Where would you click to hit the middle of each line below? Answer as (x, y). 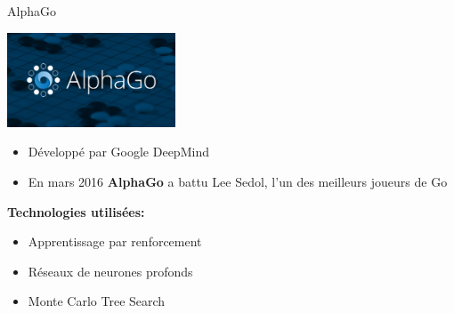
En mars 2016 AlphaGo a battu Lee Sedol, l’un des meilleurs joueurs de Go (238, 182)
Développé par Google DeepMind (118, 152)
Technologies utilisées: (76, 211)
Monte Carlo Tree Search (97, 301)
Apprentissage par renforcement (115, 241)
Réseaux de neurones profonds (110, 271)
